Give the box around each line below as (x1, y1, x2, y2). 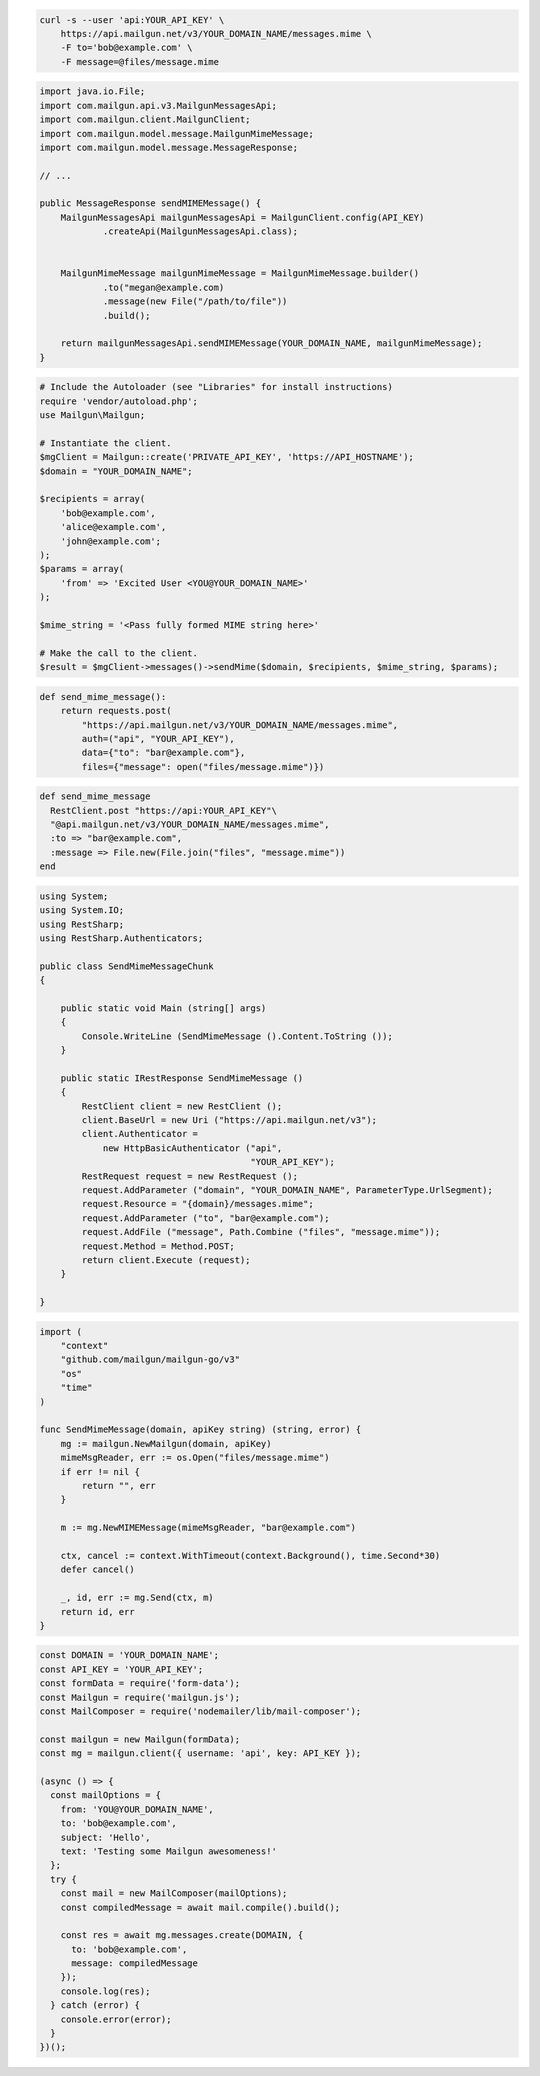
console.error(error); (60, 2013, 172, 2025)
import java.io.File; (39, 86, 146, 97)
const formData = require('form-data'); (39, 1678, 240, 1689)
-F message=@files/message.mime (60, 56, 220, 67)
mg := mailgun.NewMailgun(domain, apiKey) (60, 1438, 272, 1449)
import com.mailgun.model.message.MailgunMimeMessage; (39, 128, 314, 139)
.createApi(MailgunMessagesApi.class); (102, 226, 299, 237)
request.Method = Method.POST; (81, 1240, 235, 1252)
